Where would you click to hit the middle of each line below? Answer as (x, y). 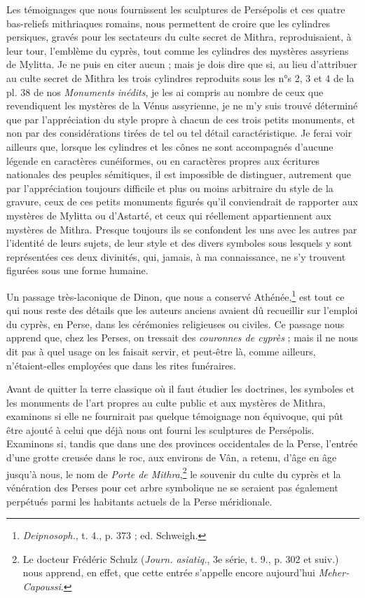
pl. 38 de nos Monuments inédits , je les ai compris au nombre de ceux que (165, 91)
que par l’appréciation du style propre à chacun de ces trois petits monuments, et (181, 119)
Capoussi (42, 586)
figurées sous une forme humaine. (77, 270)
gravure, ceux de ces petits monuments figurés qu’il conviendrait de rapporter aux (182, 202)
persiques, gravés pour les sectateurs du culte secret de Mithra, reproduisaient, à (179, 37)
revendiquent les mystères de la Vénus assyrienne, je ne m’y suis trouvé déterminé (182, 106)
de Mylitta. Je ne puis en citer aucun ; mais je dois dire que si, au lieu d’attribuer (182, 64)
